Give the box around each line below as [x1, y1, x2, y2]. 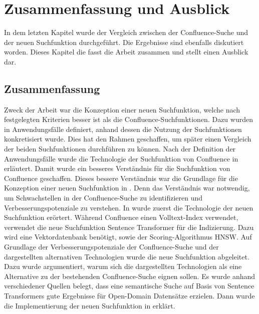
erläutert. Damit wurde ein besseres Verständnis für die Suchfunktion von [4, 163, 230, 173]
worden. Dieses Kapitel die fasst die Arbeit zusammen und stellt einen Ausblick [4, 46, 248, 57]
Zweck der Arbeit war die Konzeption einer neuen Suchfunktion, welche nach [4, 104, 240, 114]
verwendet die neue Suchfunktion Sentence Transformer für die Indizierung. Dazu [4, 221, 254, 232]
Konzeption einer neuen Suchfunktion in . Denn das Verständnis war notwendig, [4, 182, 250, 193]
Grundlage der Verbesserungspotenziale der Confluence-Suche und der [4, 241, 219, 252]
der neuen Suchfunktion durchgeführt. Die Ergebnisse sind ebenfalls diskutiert [4, 36, 244, 47]
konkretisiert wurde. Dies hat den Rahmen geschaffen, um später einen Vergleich [4, 133, 251, 144]
